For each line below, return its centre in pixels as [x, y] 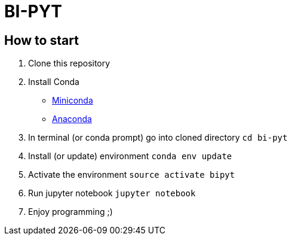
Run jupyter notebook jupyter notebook [112, 193]
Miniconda [73, 101]
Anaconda [72, 119]
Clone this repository [69, 63]
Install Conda [54, 82]
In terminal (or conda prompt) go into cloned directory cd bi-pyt [158, 138]
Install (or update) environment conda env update [130, 156]
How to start [42, 40]
